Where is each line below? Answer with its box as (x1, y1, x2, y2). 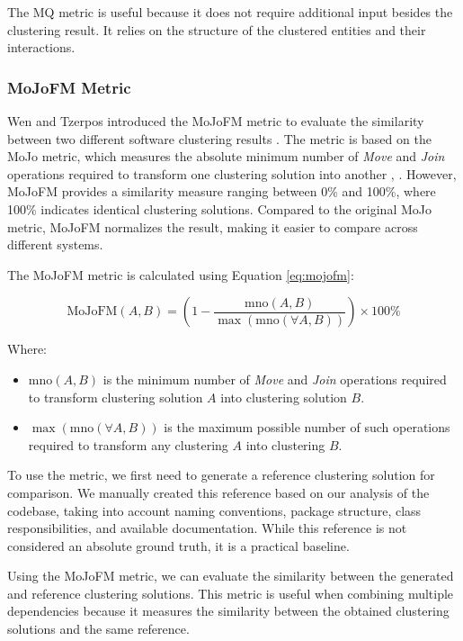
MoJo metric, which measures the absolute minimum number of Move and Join (7, 147, 445, 166)
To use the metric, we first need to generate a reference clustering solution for (7, 465, 435, 484)
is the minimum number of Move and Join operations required (102, 369, 447, 388)
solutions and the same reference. (7, 619, 190, 638)
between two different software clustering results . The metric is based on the (7, 129, 432, 148)
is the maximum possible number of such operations (164, 418, 450, 437)
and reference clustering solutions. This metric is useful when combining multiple (7, 583, 454, 602)
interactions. (7, 38, 76, 57)
